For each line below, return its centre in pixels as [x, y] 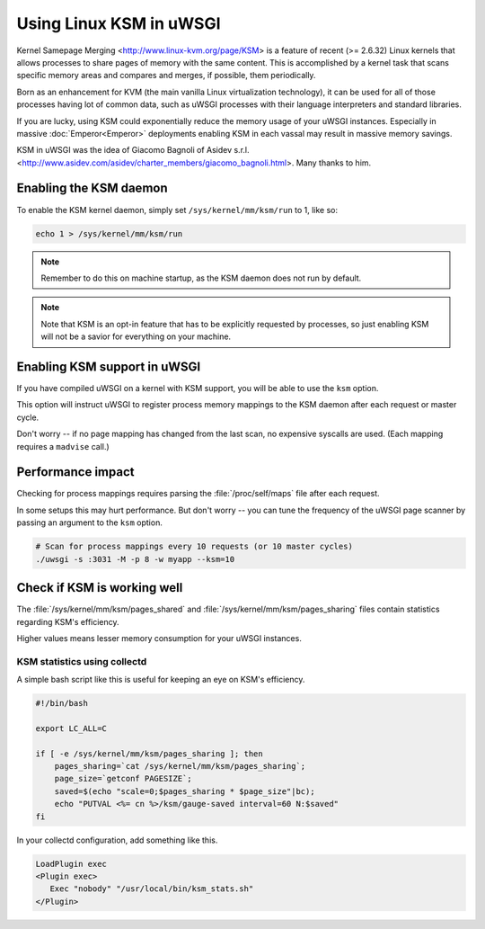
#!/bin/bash [62, 703]
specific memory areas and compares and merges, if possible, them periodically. [166, 76]
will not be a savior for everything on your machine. [136, 336]
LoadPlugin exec [71, 864]
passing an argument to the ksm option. [90, 523]
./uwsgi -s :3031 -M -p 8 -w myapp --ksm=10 [135, 559]
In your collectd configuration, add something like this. [117, 840]
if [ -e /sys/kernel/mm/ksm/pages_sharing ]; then [150, 754]
